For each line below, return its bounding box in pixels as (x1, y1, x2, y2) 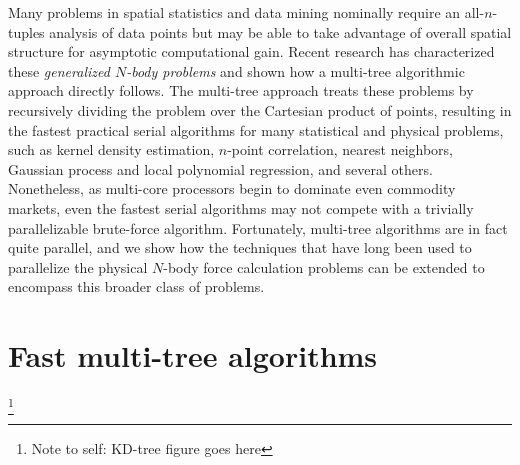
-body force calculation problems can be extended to (163, 256, 485, 277)
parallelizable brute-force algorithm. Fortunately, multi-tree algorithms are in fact (8, 217, 508, 238)
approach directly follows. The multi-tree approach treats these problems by (8, 80, 474, 101)
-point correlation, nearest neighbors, (227, 139, 454, 160)
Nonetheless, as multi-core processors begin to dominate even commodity (8, 178, 456, 199)
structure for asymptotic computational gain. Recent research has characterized (8, 41, 495, 62)
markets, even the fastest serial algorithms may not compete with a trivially (8, 197, 474, 218)
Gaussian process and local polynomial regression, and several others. (8, 158, 433, 179)
